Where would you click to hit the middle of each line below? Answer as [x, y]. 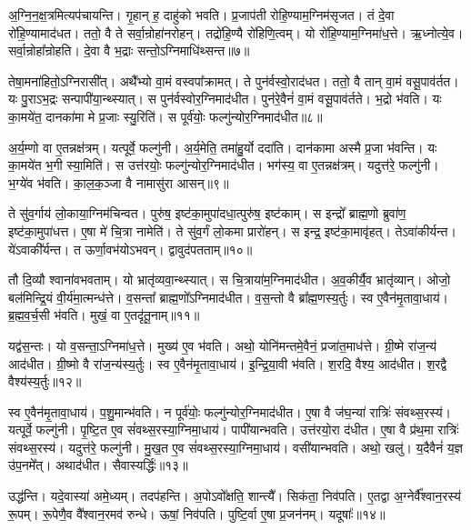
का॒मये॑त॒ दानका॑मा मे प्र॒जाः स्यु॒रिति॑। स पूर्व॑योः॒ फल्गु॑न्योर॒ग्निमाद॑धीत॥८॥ [165, 116]
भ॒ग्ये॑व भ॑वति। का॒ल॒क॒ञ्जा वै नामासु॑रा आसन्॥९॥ [119, 182]
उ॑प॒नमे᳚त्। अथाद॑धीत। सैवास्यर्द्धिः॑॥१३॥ [98, 465]
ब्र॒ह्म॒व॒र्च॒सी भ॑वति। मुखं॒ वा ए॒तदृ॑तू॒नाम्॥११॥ [104, 315]
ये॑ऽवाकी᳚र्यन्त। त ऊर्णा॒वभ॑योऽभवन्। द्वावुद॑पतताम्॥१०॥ [130, 249]
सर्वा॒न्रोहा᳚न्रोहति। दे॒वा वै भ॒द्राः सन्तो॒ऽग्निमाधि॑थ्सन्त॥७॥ [129, 50]
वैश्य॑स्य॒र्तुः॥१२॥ [45, 381]
